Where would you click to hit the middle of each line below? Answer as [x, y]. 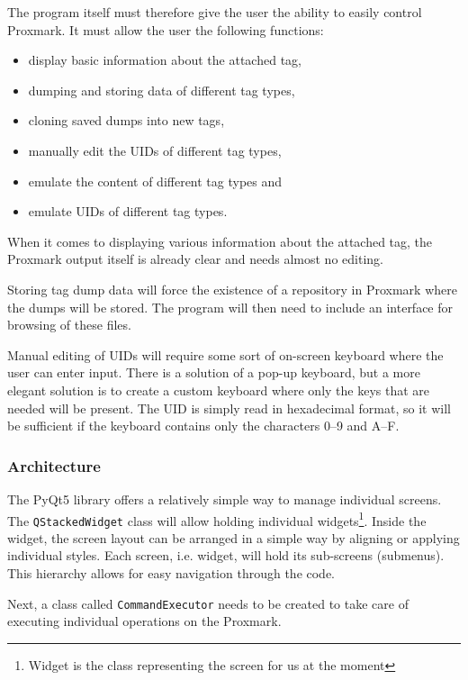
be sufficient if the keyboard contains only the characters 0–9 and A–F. [203, 426]
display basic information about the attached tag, [165, 60]
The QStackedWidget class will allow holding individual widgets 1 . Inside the [217, 519]
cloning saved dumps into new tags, [126, 120]
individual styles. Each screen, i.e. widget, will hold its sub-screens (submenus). [226, 555]
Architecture [54, 465]
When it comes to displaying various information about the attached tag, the [220, 241]
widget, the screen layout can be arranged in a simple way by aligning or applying [234, 537]
